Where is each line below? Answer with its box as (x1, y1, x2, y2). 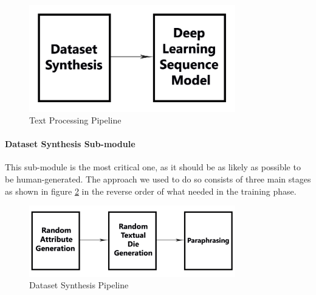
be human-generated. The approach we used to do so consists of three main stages (5, 173, 311, 186)
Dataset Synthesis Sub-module (5, 137, 136, 150)
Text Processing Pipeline (29, 114, 122, 127)
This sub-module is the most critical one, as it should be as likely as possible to (5, 161, 301, 173)
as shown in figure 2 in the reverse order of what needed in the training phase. (5, 184, 297, 197)
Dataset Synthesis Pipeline (29, 279, 129, 291)
